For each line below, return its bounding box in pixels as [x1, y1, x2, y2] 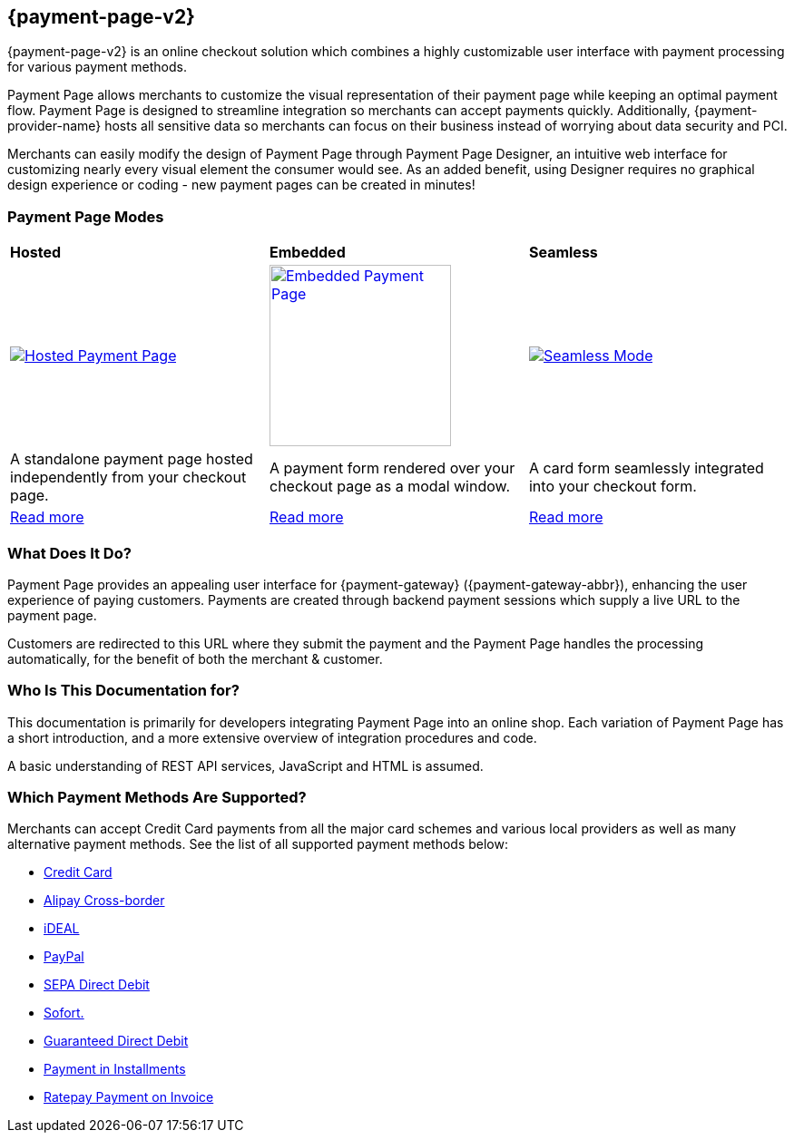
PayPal [44, 949, 84, 965]
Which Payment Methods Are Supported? [7, 788, 307, 807]
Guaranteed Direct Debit [44, 1033, 189, 1049]
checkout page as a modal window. [269, 477, 511, 496]
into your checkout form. [528, 477, 697, 496]
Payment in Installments [44, 1061, 186, 1077]
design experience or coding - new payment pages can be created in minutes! [7, 177, 475, 193]
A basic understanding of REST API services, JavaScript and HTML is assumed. [7, 757, 484, 774]
